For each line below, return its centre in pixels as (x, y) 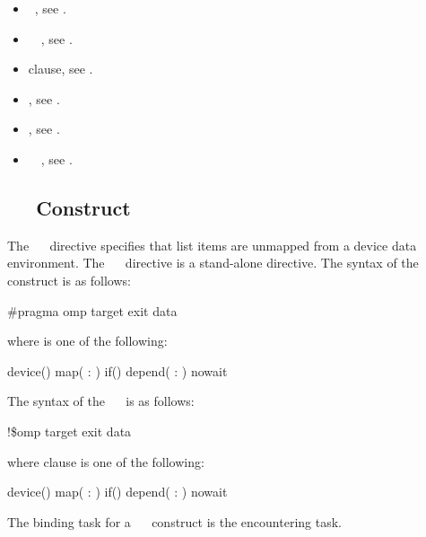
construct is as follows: (69, 280)
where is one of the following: (87, 341)
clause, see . (61, 69)
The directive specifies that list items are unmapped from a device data (212, 245)
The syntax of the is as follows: (101, 401)
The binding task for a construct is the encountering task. (174, 521)
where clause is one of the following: (106, 461)
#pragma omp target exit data (92, 310)
